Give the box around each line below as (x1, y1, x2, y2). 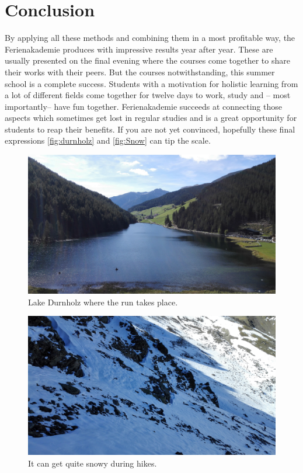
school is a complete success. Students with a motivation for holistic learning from (5, 77, 298, 89)
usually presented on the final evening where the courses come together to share (5, 54, 290, 67)
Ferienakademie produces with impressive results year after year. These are (5, 43, 273, 55)
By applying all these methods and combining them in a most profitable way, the (5, 32, 295, 44)
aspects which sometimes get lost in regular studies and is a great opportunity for (5, 112, 297, 124)
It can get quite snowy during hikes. (28, 457, 157, 469)
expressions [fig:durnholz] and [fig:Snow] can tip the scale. (5, 134, 211, 147)
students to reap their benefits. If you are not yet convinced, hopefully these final (5, 123, 295, 135)
